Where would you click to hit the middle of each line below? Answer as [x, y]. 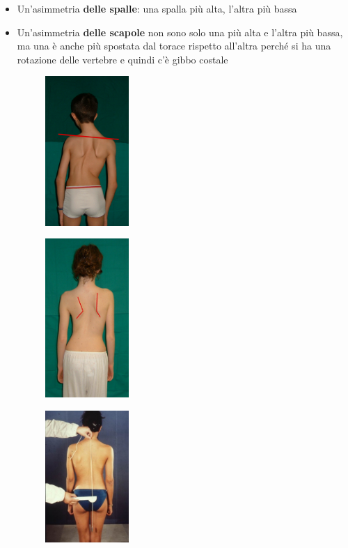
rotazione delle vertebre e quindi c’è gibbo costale [122, 59]
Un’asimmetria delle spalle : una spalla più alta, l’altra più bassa [157, 8]
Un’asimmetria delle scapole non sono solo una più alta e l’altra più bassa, [180, 32]
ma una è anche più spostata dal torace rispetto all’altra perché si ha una [174, 46]
